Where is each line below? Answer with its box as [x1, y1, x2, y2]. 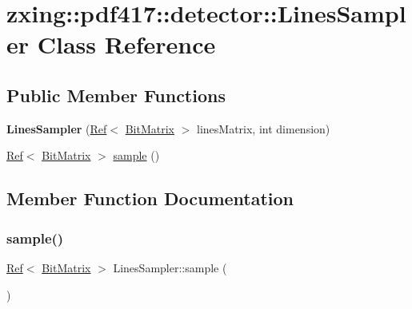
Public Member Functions [6, 82, 226, 107]
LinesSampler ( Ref [6, 120, 107, 137]
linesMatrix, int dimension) [197, 120, 330, 137]
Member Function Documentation [6, 186, 294, 211]
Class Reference [37, 28, 216, 61]
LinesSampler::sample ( [113, 259, 227, 275]
